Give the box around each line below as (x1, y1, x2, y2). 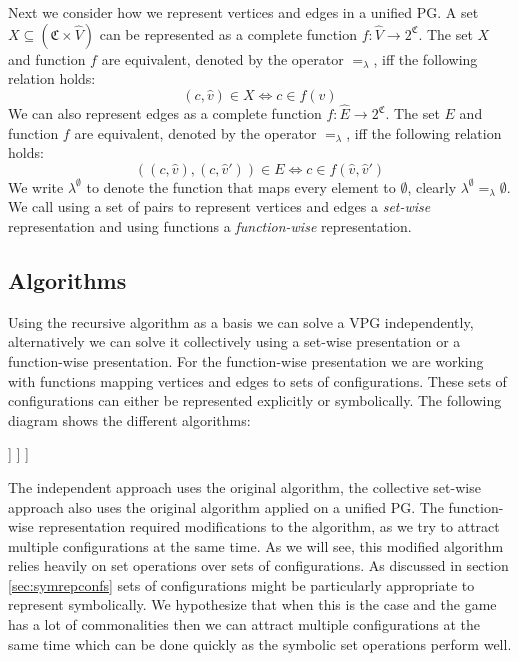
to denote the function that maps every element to (86, 176, 396, 197)
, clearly (407, 176, 457, 197)
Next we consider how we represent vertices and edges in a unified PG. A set (8, 2, 479, 22)
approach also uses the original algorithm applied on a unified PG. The (8, 496, 444, 517)
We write (8, 176, 64, 197)
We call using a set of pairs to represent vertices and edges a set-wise (8, 196, 431, 217)
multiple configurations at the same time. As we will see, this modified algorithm (8, 535, 504, 556)
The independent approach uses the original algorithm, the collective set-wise (8, 476, 481, 497)
